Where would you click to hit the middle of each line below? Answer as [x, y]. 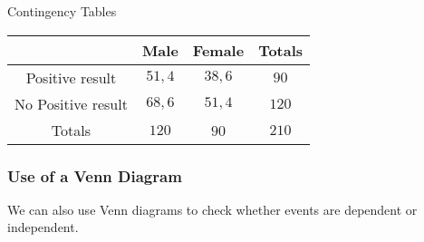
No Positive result [71, 103]
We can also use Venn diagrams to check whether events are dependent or [212, 209]
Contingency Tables [62, 11]
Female [218, 50]
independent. [43, 227]
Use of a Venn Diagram [95, 175]
